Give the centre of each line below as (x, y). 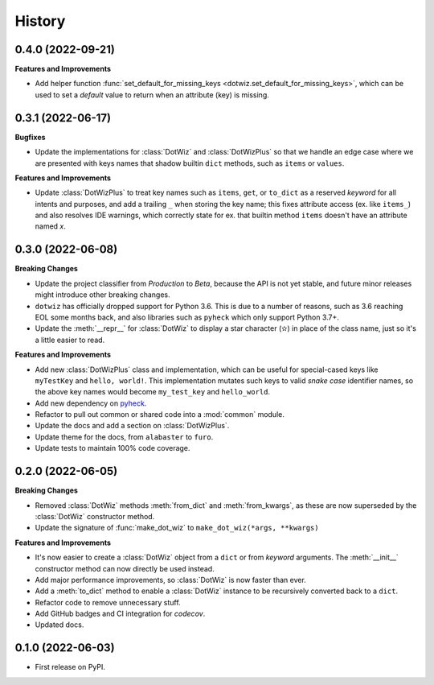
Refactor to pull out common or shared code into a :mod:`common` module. (160, 415)
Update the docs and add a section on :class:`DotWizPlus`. (132, 426)
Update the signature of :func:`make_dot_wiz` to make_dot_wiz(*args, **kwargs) (177, 528)
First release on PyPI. (70, 667)
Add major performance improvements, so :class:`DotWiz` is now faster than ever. (171, 580)
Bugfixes (30, 137)
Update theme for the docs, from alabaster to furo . (124, 437)
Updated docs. (59, 625)
